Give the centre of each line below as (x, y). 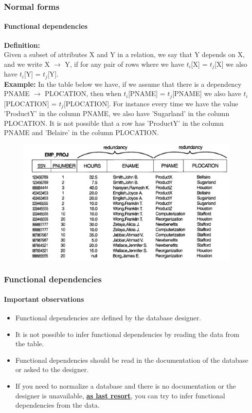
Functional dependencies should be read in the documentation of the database (132, 360)
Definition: (22, 45)
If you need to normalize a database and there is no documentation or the (126, 386)
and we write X (27, 64)
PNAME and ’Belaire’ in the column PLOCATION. (81, 132)
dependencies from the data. (57, 405)
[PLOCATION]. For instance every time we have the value (151, 103)
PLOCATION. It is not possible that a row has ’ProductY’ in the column (114, 123)
